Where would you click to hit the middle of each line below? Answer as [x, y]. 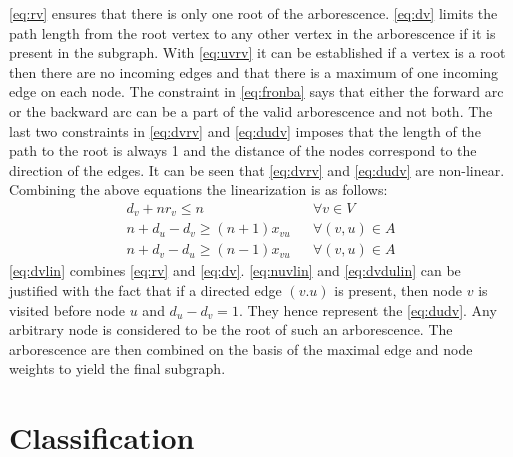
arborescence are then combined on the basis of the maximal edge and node [241, 348]
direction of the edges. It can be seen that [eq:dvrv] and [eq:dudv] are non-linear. [257, 169]
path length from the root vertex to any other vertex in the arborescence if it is [252, 32]
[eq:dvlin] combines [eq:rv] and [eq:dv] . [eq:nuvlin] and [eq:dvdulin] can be [235, 270]
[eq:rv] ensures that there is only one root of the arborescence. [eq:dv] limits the [253, 13]
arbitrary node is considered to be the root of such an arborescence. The [231, 329]
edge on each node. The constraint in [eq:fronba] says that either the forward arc [256, 91]
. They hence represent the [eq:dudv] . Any [367, 309]
